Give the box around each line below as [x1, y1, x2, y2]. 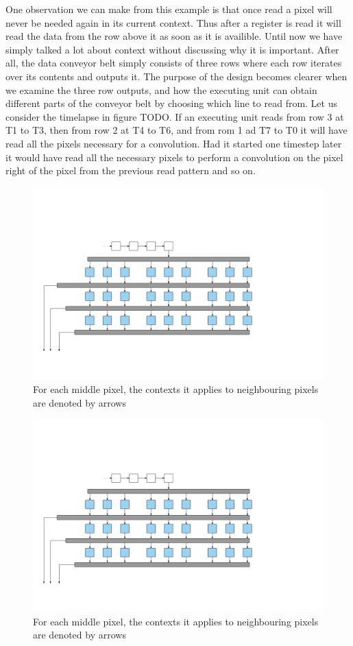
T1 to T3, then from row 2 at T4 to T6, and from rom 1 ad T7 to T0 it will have [5, 123, 348, 137]
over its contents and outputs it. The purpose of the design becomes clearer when [5, 69, 348, 83]
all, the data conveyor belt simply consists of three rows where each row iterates [5, 56, 342, 70]
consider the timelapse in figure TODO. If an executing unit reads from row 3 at [5, 109, 344, 123]
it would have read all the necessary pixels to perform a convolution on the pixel [5, 149, 343, 164]
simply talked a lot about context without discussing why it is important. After [5, 42, 339, 56]
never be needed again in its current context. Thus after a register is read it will [5, 15, 341, 29]
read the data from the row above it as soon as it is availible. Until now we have [5, 29, 343, 43]
